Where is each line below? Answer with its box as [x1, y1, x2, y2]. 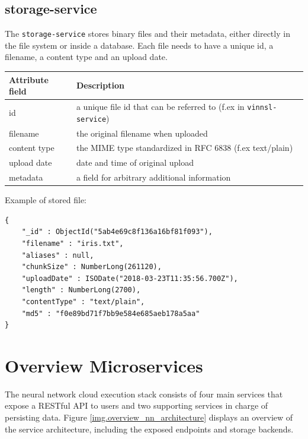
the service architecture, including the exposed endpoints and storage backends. [5, 422, 294, 435]
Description [76, 79, 124, 91]
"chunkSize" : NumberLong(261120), [21, 263, 162, 271]
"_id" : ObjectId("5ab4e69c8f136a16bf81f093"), [21, 228, 213, 236]
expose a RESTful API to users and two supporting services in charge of [5, 399, 268, 412]
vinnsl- [247, 103, 277, 112]
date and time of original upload [76, 156, 194, 169]
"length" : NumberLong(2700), [21, 286, 141, 295]
